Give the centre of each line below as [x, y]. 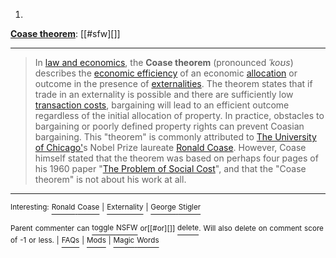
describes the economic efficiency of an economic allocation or [166, 73]
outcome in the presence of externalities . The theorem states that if [173, 83]
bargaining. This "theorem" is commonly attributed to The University [175, 137]
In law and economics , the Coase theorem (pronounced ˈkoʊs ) [164, 62]
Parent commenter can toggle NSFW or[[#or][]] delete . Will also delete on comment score [167, 228]
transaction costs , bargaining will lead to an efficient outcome [162, 105]
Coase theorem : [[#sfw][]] [65, 33]
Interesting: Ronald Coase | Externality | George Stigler [106, 207]
